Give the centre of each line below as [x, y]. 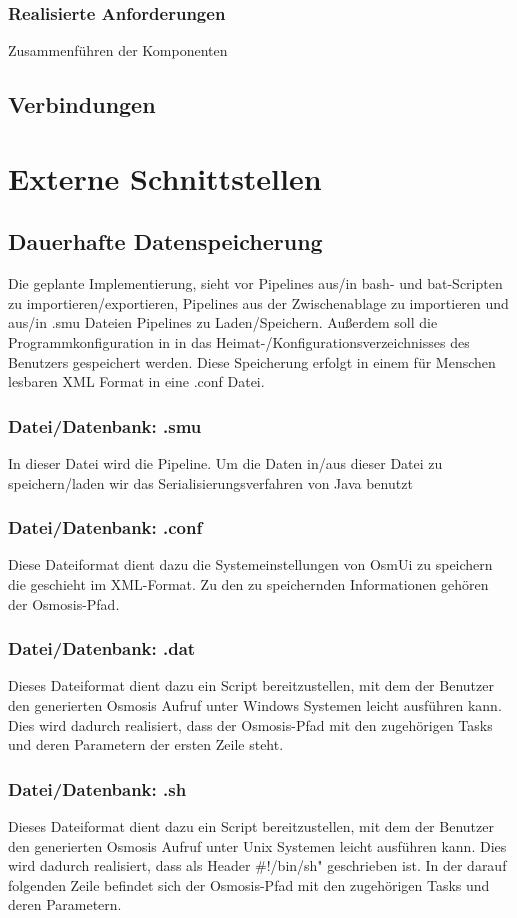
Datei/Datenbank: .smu [105, 425]
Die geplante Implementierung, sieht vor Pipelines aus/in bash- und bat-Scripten [255, 283]
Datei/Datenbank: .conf [105, 527]
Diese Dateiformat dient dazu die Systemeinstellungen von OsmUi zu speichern [250, 564]
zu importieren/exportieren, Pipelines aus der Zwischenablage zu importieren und [258, 302]
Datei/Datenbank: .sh [97, 788]
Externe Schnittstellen [165, 177]
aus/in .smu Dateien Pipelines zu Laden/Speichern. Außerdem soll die [223, 322]
